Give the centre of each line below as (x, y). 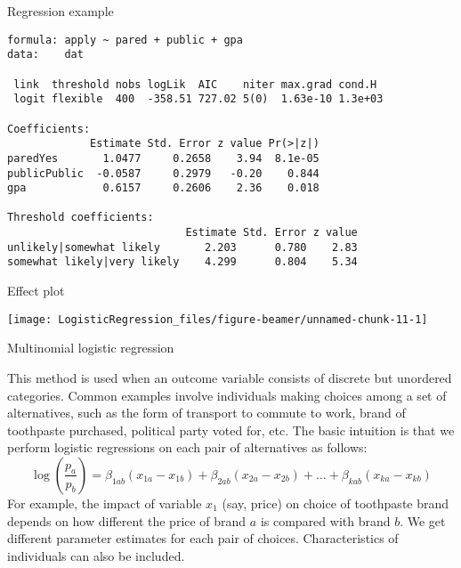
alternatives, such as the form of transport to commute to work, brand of (206, 413)
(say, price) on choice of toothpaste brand (336, 503)
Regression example (61, 11)
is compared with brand (325, 520)
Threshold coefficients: (81, 218)
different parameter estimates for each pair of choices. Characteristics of (203, 538)
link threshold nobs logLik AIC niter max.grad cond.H (195, 84)
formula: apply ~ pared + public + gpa (125, 40)
